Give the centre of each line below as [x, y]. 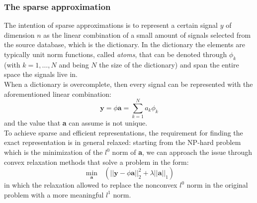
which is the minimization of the [53, 152]
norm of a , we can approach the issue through [182, 152]
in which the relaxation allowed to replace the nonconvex [91, 185]
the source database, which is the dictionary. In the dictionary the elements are [125, 44]
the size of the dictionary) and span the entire [169, 64]
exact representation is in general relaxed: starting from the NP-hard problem [123, 142]
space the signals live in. [41, 74]
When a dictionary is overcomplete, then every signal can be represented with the [128, 84]
